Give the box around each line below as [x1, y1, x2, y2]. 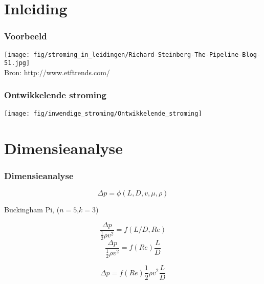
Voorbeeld [4, 30, 47, 42]
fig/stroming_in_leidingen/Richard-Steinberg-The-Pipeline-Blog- [33, 51, 261, 58]
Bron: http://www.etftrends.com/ [4, 67, 110, 77]
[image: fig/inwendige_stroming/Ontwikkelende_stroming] [4, 110, 202, 117]
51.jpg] [4, 59, 30, 67]
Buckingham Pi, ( [4, 204, 60, 214]
